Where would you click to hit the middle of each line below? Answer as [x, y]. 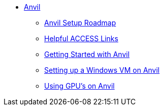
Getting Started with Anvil [87, 54]
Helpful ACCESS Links [81, 38]
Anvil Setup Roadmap [80, 23]
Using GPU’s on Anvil [79, 86]
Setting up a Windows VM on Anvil [102, 70]
